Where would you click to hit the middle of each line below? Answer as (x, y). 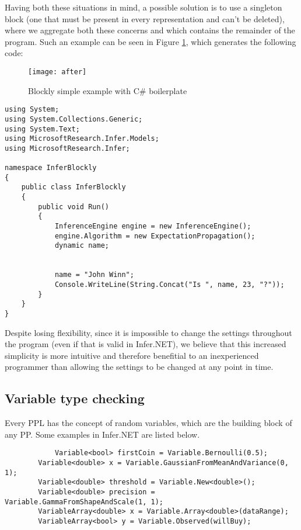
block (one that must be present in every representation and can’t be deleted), (145, 18)
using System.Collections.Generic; (74, 119)
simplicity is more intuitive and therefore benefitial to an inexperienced (132, 355)
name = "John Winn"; (94, 275)
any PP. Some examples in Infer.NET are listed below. (102, 434)
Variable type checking (75, 398)
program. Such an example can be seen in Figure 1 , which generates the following (150, 41)
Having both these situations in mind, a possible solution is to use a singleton (143, 7)
